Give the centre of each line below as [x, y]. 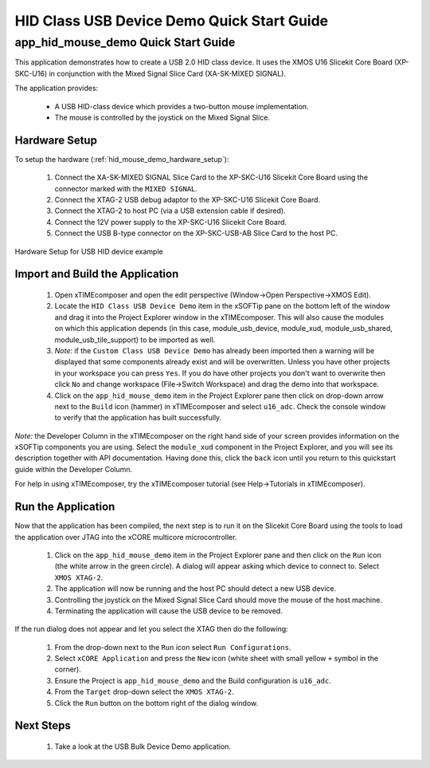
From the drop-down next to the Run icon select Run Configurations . [173, 647]
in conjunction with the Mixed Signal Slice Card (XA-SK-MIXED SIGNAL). [168, 73]
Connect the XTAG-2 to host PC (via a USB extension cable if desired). [170, 211]
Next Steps [43, 726]
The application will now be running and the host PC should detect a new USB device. [195, 589]
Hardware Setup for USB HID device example [89, 251]
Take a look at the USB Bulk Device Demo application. [143, 746]
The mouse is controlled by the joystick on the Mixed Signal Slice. [162, 117]
